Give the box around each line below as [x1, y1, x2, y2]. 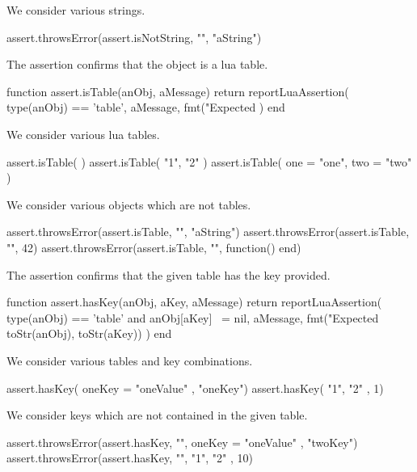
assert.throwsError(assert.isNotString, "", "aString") [6, 28, 262, 45]
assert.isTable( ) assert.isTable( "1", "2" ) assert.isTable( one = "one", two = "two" [6, 153, 412, 170]
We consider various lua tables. [6, 125, 160, 142]
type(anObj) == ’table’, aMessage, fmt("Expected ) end [6, 99, 285, 116]
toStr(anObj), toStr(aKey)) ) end [6, 325, 172, 342]
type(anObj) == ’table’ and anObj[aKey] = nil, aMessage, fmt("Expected [6, 309, 379, 326]
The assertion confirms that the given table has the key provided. [6, 266, 331, 283]
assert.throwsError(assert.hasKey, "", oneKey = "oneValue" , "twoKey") [6, 433, 358, 450]
